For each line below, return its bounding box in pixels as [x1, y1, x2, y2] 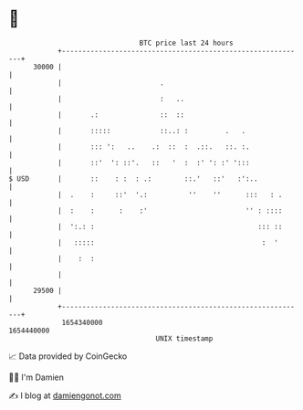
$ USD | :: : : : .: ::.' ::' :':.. [8, 173, 258, 184]
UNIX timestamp [155, 333, 214, 343]
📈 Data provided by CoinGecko [8, 351, 128, 362]
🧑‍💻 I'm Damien [8, 372, 65, 383]
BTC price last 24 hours [139, 38, 234, 47]
